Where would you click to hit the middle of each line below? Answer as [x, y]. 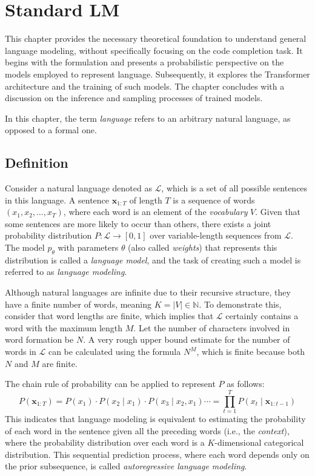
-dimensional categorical [259, 442]
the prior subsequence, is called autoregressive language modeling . [126, 466]
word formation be [39, 339]
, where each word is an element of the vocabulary [155, 212]
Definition [37, 163]
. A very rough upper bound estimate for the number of [187, 339]
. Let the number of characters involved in [212, 327]
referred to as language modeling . [66, 272]
